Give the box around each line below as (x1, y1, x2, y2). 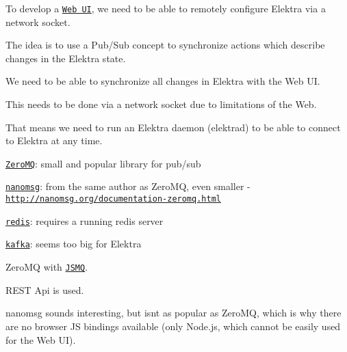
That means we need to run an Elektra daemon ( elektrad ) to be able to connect (5, 120, 341, 134)
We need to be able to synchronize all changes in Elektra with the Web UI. (5, 74, 320, 88)
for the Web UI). (5, 332, 76, 347)
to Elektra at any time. (5, 133, 103, 148)
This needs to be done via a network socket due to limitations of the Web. (5, 97, 317, 111)
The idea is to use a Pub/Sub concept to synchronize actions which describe (5, 38, 325, 52)
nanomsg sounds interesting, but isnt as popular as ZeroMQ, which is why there (5, 306, 342, 320)
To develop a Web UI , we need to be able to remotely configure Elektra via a (5, 1, 326, 15)
